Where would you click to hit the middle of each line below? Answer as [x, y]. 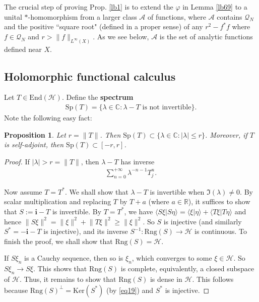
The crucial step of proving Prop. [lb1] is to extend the [89, 7]
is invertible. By [77, 211]
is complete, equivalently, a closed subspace [187, 268]
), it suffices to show [219, 201]
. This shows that [60, 268]
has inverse [138, 161]
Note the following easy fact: [48, 118]
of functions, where [177, 16]
